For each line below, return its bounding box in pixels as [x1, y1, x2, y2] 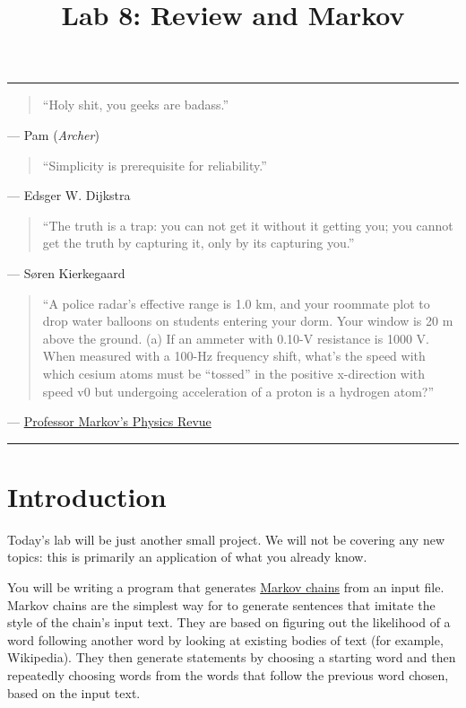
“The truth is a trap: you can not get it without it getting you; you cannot [42, 215, 453, 234]
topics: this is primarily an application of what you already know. [7, 547, 367, 566]
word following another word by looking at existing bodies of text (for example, [7, 630, 444, 649]
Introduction [7, 477, 167, 514]
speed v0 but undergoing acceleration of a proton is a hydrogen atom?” [42, 381, 435, 400]
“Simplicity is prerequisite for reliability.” [42, 155, 267, 174]
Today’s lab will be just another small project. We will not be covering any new [7, 529, 445, 548]
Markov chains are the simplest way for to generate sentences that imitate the [7, 595, 436, 614]
